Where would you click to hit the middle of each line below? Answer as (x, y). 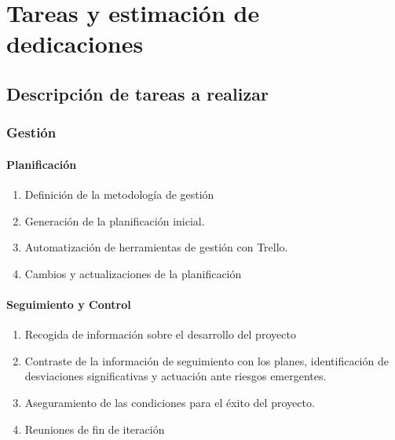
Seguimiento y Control (69, 304)
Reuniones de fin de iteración (95, 429)
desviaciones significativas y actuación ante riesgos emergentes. (176, 376)
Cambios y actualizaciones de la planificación (133, 273)
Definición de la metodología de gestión (119, 194)
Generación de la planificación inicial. (115, 220)
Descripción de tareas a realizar (137, 93)
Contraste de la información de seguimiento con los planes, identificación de (207, 360)
